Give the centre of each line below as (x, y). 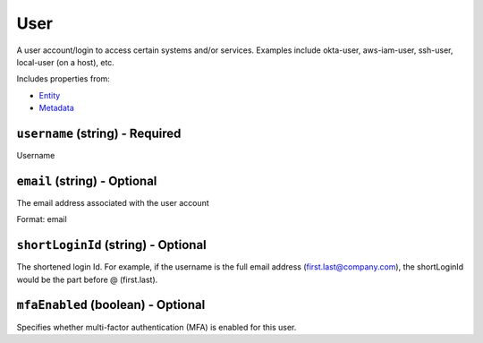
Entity (50, 95)
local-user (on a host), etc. (66, 62)
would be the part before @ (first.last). (87, 279)
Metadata (57, 108)
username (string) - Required (99, 133)
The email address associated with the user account (113, 202)
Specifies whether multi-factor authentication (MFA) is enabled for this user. (157, 327)
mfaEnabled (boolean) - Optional (111, 305)
